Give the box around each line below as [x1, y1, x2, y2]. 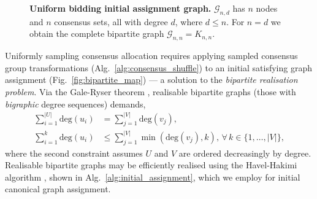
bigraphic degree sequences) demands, [5, 97, 146, 110]
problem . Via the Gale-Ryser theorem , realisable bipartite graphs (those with [5, 85, 296, 98]
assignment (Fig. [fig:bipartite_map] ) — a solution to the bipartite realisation [5, 73, 298, 86]
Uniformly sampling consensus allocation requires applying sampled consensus [5, 49, 298, 62]
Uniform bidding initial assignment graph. [29, 2, 212, 14]
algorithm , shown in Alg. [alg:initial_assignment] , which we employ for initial [5, 170, 300, 183]
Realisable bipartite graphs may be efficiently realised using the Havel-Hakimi [5, 158, 297, 171]
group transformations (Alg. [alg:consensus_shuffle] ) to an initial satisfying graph [5, 61, 312, 74]
